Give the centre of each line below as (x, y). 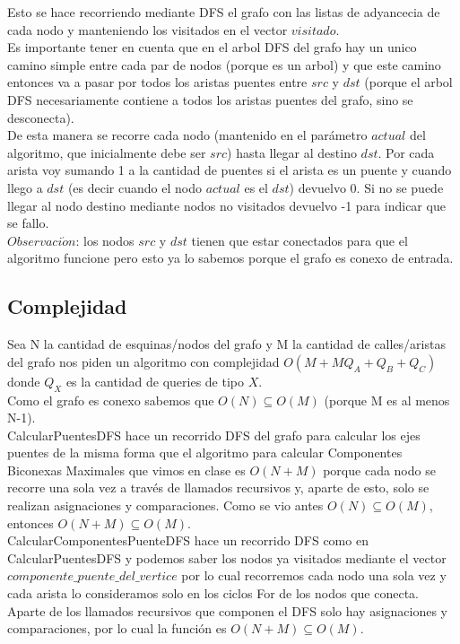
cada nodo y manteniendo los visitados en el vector (148, 29)
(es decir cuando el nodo (135, 187)
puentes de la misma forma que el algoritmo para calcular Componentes (205, 453)
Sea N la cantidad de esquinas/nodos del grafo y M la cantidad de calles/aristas (226, 344)
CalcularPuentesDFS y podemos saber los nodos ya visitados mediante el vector (227, 557)
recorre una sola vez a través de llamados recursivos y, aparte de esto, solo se (218, 487)
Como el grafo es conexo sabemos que (111, 400)
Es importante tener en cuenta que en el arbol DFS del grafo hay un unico (212, 47)
